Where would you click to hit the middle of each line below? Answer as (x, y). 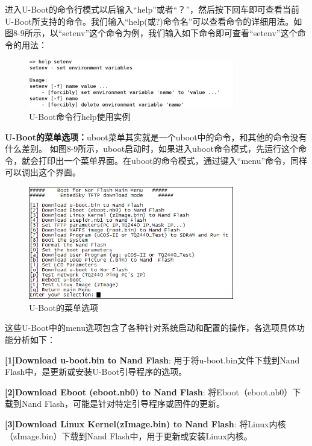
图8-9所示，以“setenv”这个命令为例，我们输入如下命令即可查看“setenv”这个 (151, 33)
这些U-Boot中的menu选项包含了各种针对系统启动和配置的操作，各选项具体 (151, 328)
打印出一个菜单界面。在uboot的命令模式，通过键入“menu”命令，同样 (173, 160)
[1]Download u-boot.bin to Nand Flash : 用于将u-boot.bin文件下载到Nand (152, 360)
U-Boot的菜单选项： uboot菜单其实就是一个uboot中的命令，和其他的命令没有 (156, 137)
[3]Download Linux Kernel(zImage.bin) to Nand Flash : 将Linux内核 (145, 423)
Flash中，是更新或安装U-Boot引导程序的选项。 (96, 372)
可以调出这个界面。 (43, 172)
